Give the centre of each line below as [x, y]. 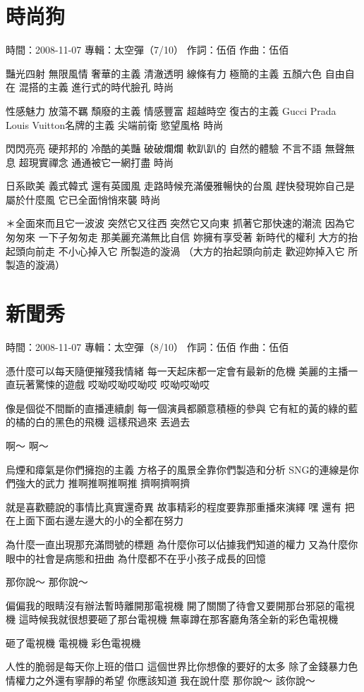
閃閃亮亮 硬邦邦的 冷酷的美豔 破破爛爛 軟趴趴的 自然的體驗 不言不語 [164, 148]
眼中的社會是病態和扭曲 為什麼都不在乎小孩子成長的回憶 [136, 558]
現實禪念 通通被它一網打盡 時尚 [101, 162]
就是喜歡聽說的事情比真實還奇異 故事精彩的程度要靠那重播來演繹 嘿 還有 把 [180, 506]
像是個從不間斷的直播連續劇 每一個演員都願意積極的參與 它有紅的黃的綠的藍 [182, 408]
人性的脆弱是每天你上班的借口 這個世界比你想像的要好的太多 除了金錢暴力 [177, 666]
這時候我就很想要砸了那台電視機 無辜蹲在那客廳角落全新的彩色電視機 [178, 619]
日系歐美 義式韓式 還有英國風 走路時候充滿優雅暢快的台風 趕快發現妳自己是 [180, 186]
